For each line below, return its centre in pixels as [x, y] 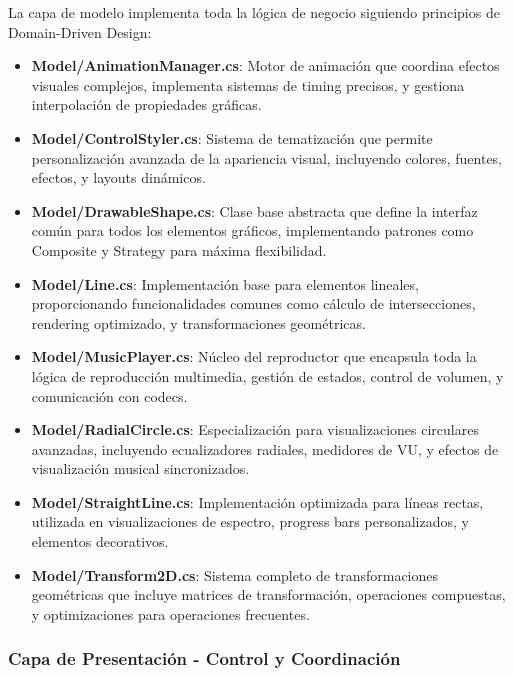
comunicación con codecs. [109, 395]
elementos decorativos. [100, 541]
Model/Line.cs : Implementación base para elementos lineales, [225, 283]
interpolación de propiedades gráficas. [146, 104]
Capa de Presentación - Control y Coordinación [204, 658]
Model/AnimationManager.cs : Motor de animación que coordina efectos [265, 65]
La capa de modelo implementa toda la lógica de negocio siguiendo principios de [254, 12]
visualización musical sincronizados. [140, 468]
